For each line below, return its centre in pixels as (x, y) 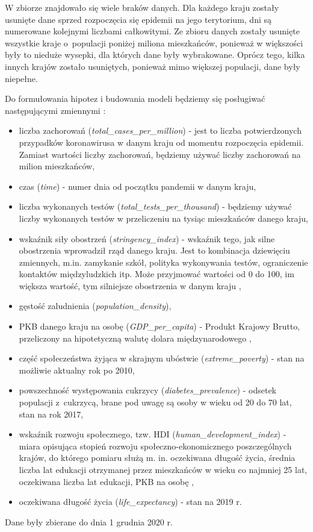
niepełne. (21, 78)
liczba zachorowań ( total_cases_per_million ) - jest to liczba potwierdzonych (160, 130)
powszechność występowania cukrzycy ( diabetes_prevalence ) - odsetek (147, 390)
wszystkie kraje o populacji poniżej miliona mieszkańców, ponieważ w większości (154, 42)
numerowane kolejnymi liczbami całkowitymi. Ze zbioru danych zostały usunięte (152, 31)
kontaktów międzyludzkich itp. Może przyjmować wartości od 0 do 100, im (156, 274)
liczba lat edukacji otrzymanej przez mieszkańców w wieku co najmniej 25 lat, (163, 469)
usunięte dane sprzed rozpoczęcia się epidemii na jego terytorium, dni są (138, 19)
